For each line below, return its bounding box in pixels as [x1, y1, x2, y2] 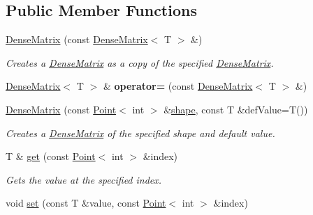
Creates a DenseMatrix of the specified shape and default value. [6, 125, 275, 140]
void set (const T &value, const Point [6, 196, 166, 210]
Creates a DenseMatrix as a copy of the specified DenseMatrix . [6, 55, 274, 70]
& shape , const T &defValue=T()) [163, 102, 308, 116]
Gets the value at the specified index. [6, 172, 162, 186]
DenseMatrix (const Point [6, 102, 117, 116]
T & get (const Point [6, 149, 96, 164]
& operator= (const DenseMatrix [103, 79, 253, 93]
